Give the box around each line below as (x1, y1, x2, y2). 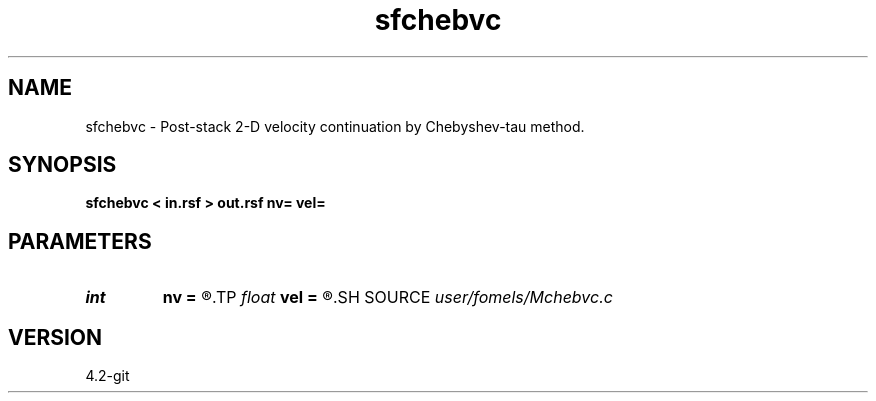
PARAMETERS (8, 228, 152, 254)
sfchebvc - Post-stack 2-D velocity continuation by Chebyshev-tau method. (85, 117, 585, 135)
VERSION (8, 324, 103, 350)
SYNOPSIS (8, 152, 117, 178)
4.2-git (85, 367, 130, 385)
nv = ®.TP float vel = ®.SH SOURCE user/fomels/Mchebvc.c (162, 287, 613, 308)
